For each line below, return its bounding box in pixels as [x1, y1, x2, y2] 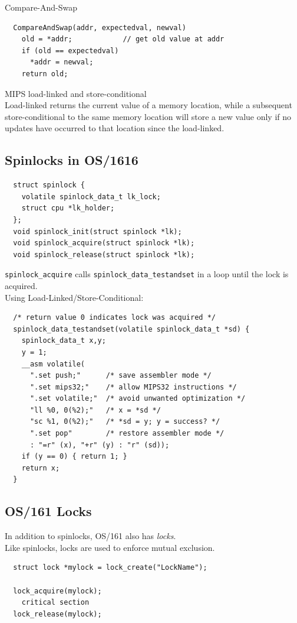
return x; [21, 463, 60, 472]
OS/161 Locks [5, 502, 92, 520]
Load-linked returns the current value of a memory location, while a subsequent [5, 99, 292, 111]
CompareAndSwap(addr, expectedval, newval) [13, 23, 186, 32]
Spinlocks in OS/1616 [5, 151, 138, 169]
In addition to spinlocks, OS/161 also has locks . [5, 530, 176, 542]
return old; [21, 69, 68, 78]
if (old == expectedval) [21, 46, 119, 55]
